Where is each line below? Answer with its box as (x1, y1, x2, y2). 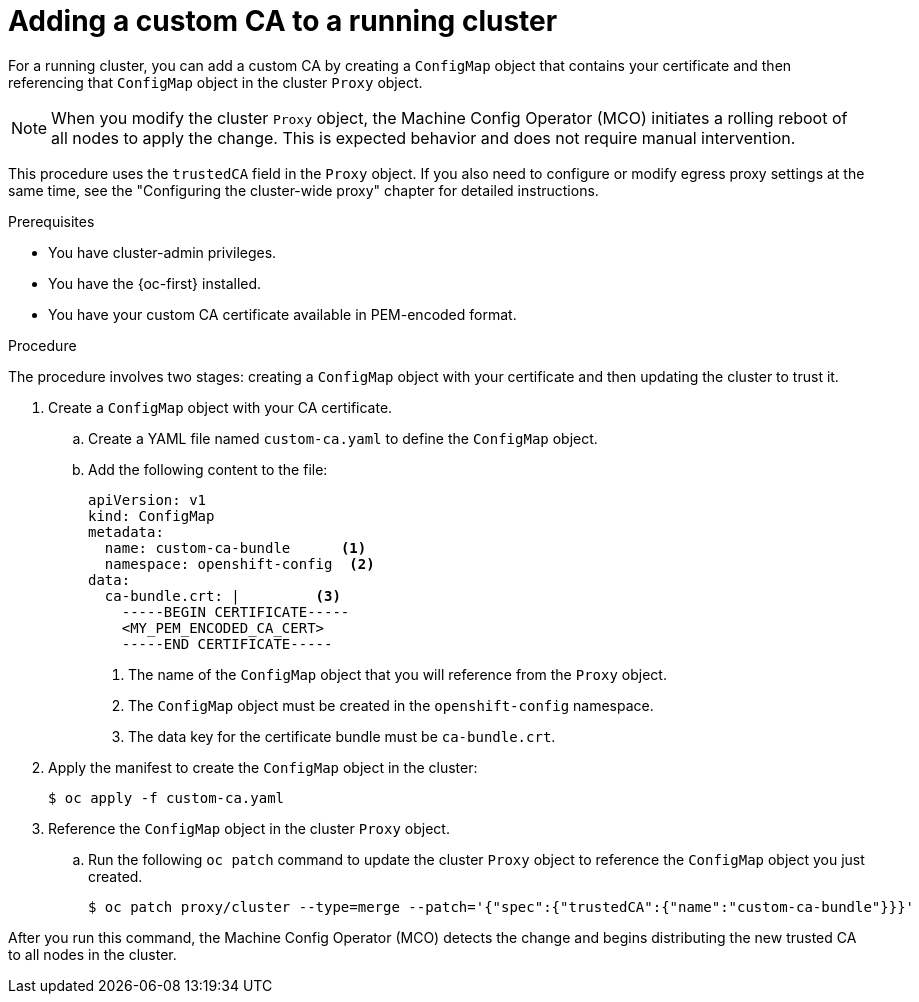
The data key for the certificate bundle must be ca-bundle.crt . (128, 727, 556, 745)
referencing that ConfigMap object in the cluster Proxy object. (8, 73, 423, 91)
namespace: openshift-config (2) (104, 555, 375, 572)
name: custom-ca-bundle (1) (104, 539, 367, 556)
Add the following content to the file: (88, 460, 328, 478)
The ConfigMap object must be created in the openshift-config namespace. (128, 696, 654, 714)
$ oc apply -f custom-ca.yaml (48, 789, 285, 806)
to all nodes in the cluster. (8, 945, 177, 963)
